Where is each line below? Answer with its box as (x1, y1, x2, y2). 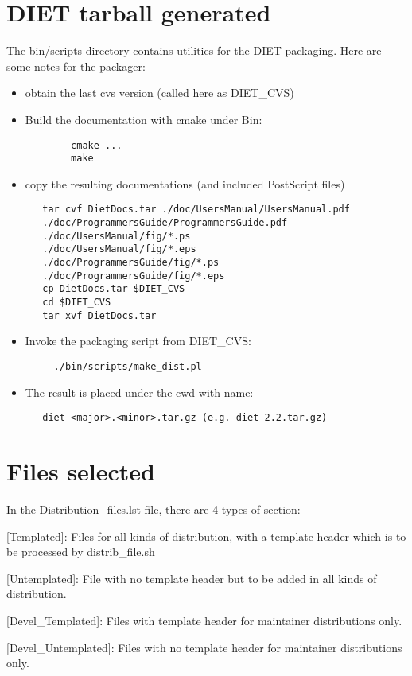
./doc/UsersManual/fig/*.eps (42, 243, 196, 255)
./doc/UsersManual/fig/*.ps (42, 230, 191, 242)
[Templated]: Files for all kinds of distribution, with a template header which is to (6, 527, 406, 544)
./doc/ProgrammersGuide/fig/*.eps (42, 270, 225, 282)
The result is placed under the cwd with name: (25, 383, 254, 400)
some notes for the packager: (6, 57, 146, 74)
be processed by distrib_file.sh (6, 543, 155, 560)
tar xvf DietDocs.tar (42, 309, 157, 321)
